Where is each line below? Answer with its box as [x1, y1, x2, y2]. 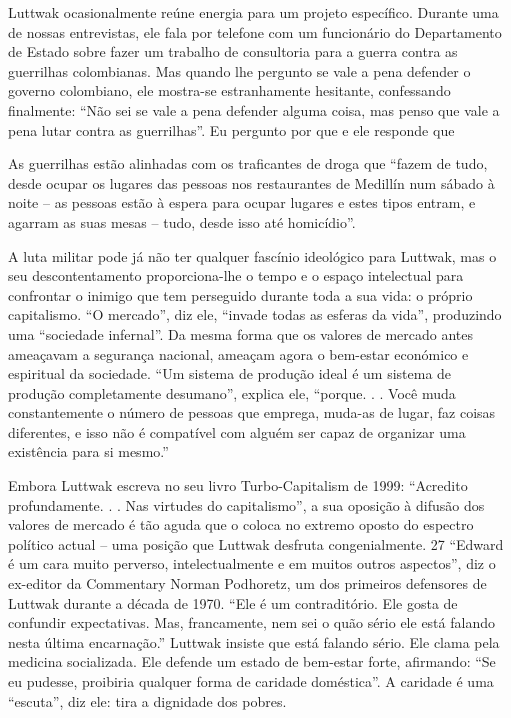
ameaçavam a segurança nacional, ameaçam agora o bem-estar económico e [8, 343, 469, 364]
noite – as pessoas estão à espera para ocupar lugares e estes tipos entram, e [8, 192, 476, 213]
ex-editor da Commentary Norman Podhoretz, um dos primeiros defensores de [8, 573, 487, 594]
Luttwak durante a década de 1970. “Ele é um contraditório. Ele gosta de [8, 592, 458, 613]
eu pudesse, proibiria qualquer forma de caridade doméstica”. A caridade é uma [8, 671, 494, 691]
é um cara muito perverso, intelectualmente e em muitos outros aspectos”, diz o [8, 553, 496, 574]
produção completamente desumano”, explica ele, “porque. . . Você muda [8, 382, 456, 403]
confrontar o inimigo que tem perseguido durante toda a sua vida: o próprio [8, 284, 473, 305]
